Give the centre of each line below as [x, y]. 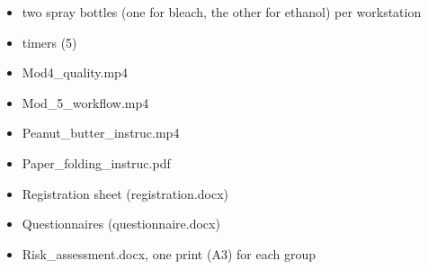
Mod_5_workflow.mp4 [85, 102]
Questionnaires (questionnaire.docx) [121, 224]
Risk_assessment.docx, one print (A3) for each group [169, 253]
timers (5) [49, 42]
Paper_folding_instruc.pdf [96, 162]
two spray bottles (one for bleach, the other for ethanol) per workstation [222, 12]
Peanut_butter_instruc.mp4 [101, 133]
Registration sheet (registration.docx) [125, 193]
